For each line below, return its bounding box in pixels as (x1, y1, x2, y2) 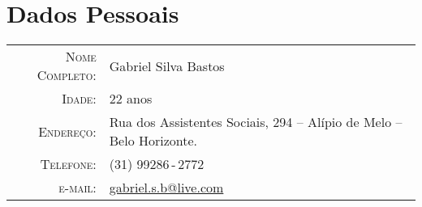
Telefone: (40, 154, 97, 174)
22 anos (109, 89, 153, 108)
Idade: (62, 89, 97, 108)
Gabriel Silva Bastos (109, 56, 225, 75)
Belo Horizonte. (109, 131, 198, 150)
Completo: (37, 65, 97, 85)
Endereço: (38, 121, 97, 141)
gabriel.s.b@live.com (109, 178, 224, 197)
